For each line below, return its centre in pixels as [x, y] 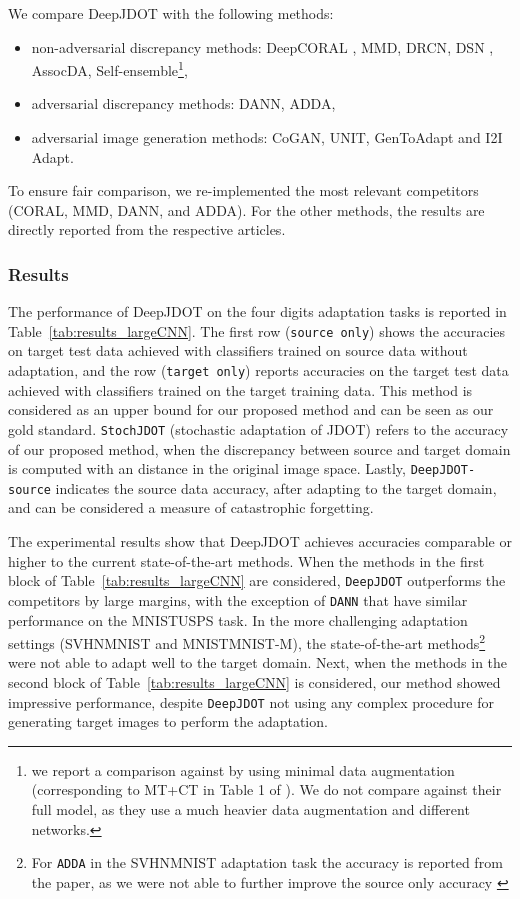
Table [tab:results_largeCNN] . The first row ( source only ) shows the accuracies [257, 330]
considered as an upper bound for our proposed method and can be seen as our [251, 409]
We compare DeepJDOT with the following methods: [171, 13]
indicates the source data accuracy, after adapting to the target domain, [276, 487]
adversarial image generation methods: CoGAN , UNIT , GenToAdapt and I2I [267, 137]
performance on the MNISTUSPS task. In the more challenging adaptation [238, 619]
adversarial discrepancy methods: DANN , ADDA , [183, 103]
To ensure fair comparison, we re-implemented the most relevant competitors [243, 190]
